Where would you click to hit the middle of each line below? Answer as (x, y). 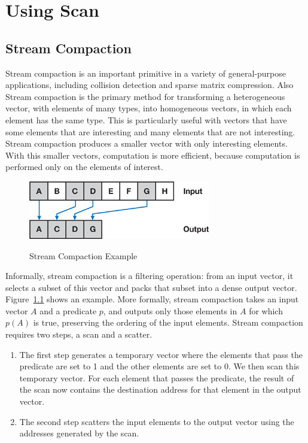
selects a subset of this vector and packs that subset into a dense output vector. (151, 287)
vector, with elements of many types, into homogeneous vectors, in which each (149, 108)
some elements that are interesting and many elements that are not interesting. (150, 131)
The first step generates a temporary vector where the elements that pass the (161, 354)
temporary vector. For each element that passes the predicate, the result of (157, 377)
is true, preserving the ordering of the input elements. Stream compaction (168, 322)
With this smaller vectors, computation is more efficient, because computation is (153, 155)
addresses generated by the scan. (79, 433)
